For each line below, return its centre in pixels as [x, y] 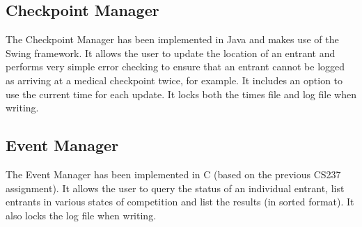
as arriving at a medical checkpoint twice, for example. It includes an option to [174, 80]
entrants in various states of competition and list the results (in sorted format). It [180, 202]
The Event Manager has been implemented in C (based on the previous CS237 [173, 174]
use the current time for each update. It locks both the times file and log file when [181, 94]
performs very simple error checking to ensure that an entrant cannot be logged [175, 66]
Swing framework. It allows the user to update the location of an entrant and [171, 53]
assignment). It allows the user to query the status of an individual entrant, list [175, 188]
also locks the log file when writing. [81, 215]
